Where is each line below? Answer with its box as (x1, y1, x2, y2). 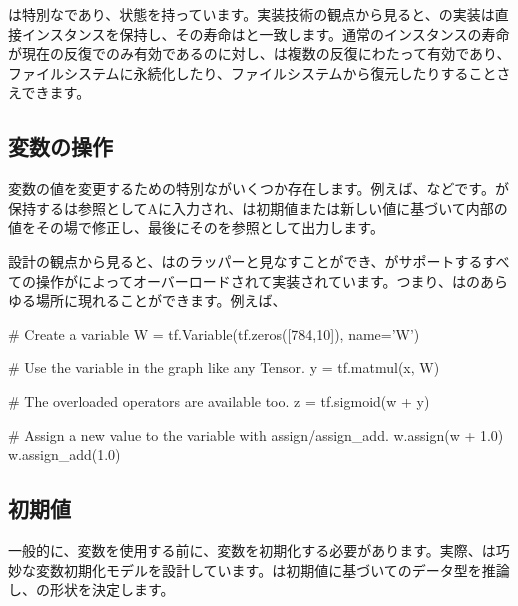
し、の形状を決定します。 (8, 579, 175, 600)
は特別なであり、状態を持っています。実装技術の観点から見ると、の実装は (8, 4, 495, 24)
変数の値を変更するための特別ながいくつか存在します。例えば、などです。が (8, 178, 509, 199)
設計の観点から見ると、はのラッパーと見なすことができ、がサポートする (8, 250, 483, 271)
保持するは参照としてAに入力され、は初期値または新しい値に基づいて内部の (8, 197, 508, 218)
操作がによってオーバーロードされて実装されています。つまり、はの (35, 270, 480, 291)
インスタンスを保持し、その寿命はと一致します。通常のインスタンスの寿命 (21, 23, 510, 44)
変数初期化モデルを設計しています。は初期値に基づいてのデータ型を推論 (35, 559, 510, 580)
